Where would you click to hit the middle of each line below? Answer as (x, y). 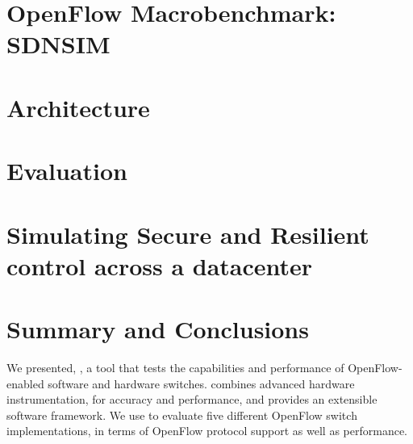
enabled (25, 383)
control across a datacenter (160, 265)
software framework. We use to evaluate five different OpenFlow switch (182, 415)
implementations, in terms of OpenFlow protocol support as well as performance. (207, 431)
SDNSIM (58, 44)
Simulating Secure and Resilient (188, 234)
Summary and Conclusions (158, 329)
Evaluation (67, 171)
